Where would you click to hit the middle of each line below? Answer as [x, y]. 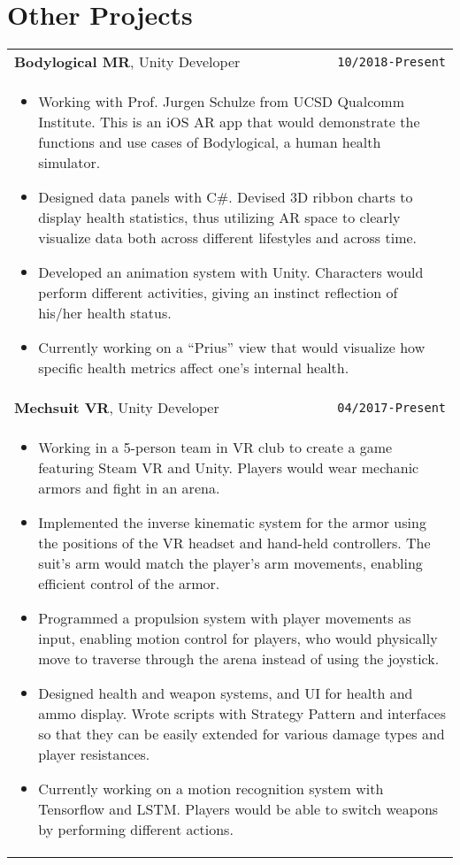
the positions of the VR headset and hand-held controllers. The [234, 543]
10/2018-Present [391, 61]
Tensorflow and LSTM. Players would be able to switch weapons [238, 809]
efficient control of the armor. [129, 584]
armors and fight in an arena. [129, 488]
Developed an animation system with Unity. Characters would [231, 272]
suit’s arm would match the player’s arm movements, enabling [230, 563]
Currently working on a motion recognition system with [211, 789]
